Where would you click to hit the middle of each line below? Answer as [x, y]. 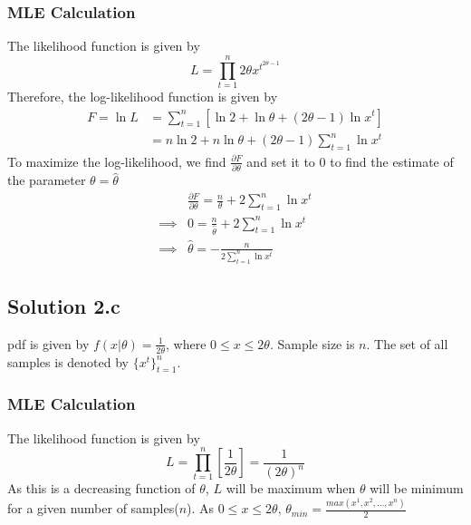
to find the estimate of [392, 161]
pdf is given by [48, 343]
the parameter [47, 180]
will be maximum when [291, 488]
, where [186, 343]
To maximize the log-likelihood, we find [117, 161]
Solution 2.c [64, 306]
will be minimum [417, 488]
